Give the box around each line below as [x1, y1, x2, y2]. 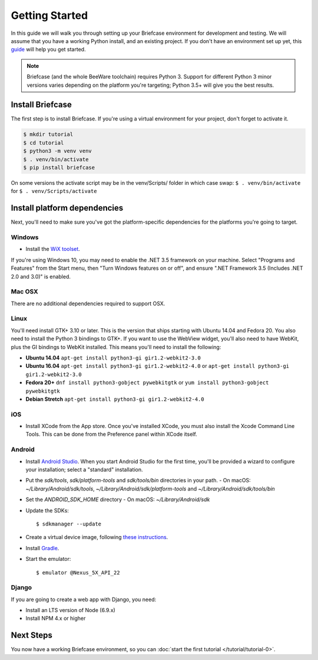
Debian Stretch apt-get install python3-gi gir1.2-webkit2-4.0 [25, 396, 204, 403]
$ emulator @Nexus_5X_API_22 [36, 569, 120, 576]
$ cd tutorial [23, 139, 64, 146]
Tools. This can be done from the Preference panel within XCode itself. [25, 431, 197, 438]
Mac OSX [11, 287, 38, 296]
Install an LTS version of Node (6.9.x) [25, 607, 116, 614]
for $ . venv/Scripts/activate [11, 188, 97, 195]
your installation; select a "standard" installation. [25, 466, 143, 473]
